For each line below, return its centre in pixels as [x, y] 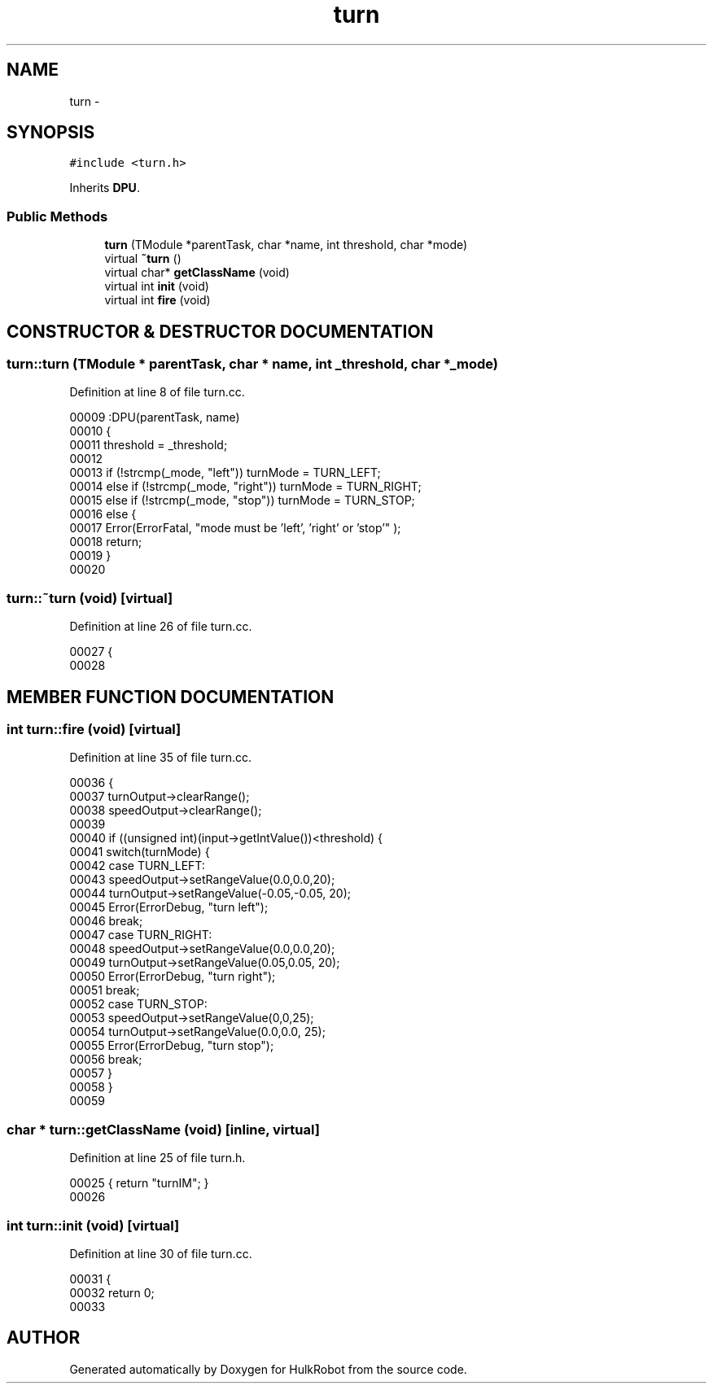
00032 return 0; [112, 1292]
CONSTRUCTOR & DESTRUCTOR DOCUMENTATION [220, 331]
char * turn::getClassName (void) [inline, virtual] [163, 1129]
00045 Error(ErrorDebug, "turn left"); [169, 907]
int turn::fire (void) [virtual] [94, 729]
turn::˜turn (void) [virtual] [90, 598]
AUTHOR [44, 1338]
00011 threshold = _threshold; [149, 445]
